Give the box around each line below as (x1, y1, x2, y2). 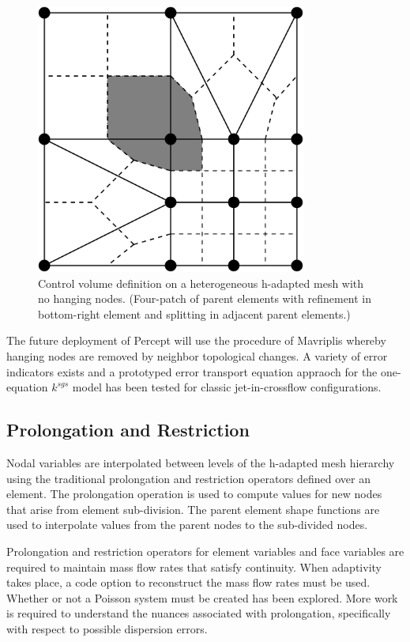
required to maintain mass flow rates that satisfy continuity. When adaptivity (6, 558, 382, 575)
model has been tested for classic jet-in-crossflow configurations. (72, 379, 382, 395)
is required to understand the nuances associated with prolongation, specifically (6, 605, 391, 621)
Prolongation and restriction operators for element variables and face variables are (6, 542, 404, 559)
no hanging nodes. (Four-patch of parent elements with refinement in (38, 290, 372, 307)
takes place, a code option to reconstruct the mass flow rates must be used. (6, 574, 371, 591)
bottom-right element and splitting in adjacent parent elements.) (38, 305, 351, 322)
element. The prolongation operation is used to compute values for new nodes (6, 485, 382, 502)
